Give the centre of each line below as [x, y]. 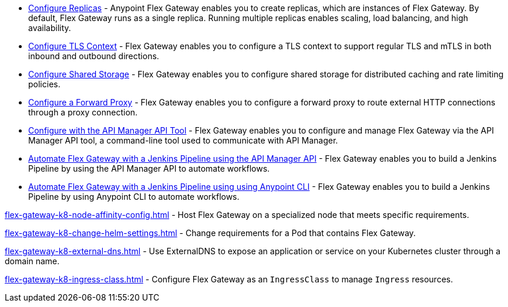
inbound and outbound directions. [94, 56]
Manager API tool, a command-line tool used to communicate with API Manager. [183, 140]
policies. [44, 84]
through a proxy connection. [83, 112]
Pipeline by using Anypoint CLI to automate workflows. [134, 197]
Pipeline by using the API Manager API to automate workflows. [149, 168]
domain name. [32, 261]
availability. [50, 28]
